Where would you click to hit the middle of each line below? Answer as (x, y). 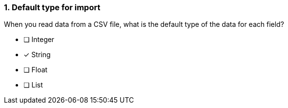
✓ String (37, 55)
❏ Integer (39, 40)
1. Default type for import (52, 7)
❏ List (33, 85)
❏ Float (36, 70)
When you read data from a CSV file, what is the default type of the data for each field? (144, 24)
